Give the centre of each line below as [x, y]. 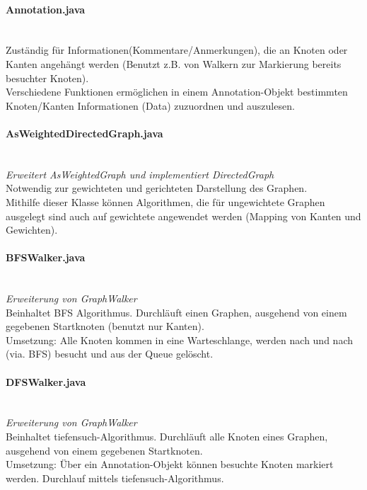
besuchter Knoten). [47, 78]
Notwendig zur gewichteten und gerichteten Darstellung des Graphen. [157, 188]
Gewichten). [32, 230]
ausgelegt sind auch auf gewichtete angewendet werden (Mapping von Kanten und [183, 216]
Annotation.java [46, 9]
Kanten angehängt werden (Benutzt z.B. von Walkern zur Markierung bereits [174, 63]
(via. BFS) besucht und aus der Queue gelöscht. [110, 354]
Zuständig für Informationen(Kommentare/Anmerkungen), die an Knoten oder [177, 50]
